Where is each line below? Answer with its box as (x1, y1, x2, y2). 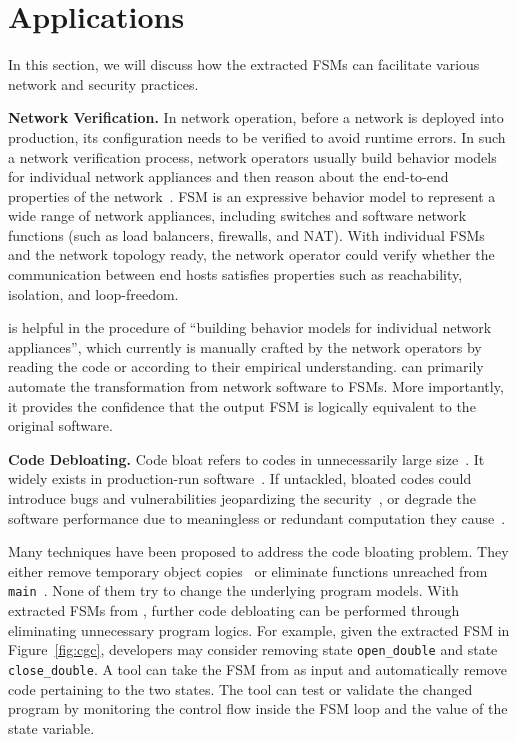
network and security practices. (8, 73, 199, 94)
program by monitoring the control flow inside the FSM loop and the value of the (8, 698, 508, 719)
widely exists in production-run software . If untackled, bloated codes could (8, 468, 472, 489)
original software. (8, 415, 113, 436)
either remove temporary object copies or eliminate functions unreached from (8, 560, 488, 581)
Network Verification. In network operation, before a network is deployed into (8, 107, 504, 128)
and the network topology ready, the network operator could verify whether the (8, 244, 495, 265)
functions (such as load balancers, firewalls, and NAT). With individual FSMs (8, 224, 485, 245)
